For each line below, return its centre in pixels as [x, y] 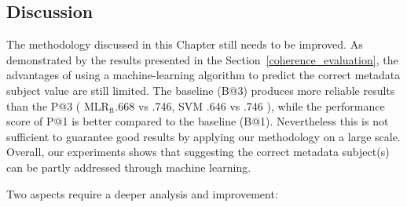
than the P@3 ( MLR [58, 105]
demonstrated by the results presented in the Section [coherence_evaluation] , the [202, 59]
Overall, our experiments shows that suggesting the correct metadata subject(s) [198, 152]
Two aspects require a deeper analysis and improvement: [142, 193]
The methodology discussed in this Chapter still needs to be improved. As [185, 44]
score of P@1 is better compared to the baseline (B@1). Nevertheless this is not [198, 121]
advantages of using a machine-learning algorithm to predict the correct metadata [203, 75]
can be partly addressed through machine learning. [129, 167]
